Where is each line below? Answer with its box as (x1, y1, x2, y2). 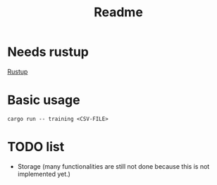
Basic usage (7, 92, 80, 108)
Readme (94, 4, 143, 20)
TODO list (7, 139, 65, 155)
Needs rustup (7, 44, 89, 60)
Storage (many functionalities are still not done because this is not (17, 162, 210, 170)
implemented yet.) (17, 169, 70, 178)
